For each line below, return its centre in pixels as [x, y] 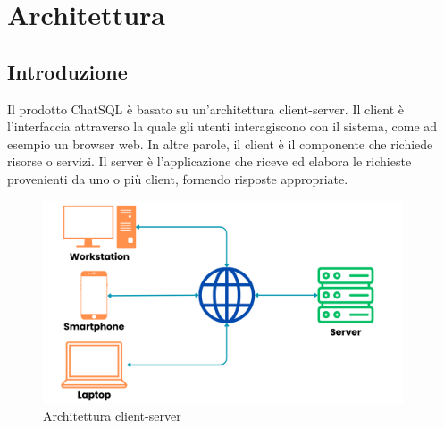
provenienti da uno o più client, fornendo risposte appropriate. [178, 178]
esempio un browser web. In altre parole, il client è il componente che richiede [220, 143]
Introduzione [67, 71]
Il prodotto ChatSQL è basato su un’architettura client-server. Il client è [205, 109]
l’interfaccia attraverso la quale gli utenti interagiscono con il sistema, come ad [222, 126]
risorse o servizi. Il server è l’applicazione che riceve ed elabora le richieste [209, 161]
